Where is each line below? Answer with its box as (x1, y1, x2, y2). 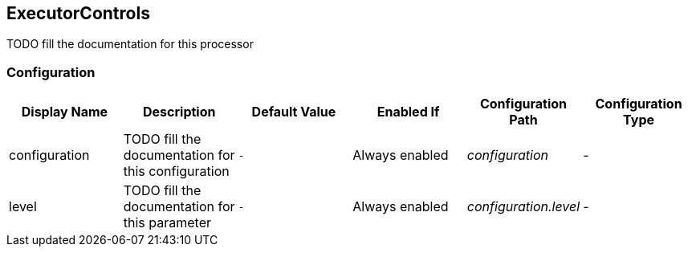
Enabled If (377, 104, 440, 120)
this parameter (123, 214, 212, 231)
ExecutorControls (6, 3, 150, 23)
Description (143, 104, 216, 120)
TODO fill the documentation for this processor (6, 37, 254, 51)
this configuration (123, 163, 230, 180)
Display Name (21, 104, 108, 120)
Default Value (251, 104, 336, 120)
